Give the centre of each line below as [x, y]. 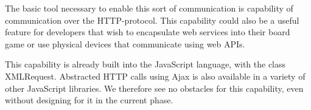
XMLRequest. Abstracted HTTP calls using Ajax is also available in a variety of [155, 76]
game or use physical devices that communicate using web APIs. [125, 43]
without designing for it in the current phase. [89, 100]
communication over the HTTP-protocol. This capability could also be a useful [152, 20]
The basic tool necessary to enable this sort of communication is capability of [149, 8]
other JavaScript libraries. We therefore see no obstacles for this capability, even [154, 88]
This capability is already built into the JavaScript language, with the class [145, 64]
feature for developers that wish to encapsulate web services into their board [148, 32]
